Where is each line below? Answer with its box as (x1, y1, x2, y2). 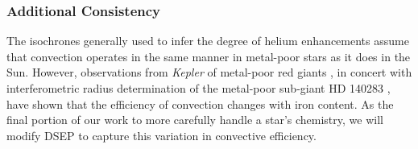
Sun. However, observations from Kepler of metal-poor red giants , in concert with (6, 64, 412, 81)
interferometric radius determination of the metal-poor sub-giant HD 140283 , (6, 80, 391, 96)
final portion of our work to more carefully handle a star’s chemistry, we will (6, 111, 383, 128)
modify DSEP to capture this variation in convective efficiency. (6, 126, 317, 143)
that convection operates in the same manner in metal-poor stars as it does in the (6, 48, 411, 64)
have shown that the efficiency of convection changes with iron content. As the (6, 95, 394, 112)
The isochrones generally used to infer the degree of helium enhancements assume (6, 32, 409, 49)
